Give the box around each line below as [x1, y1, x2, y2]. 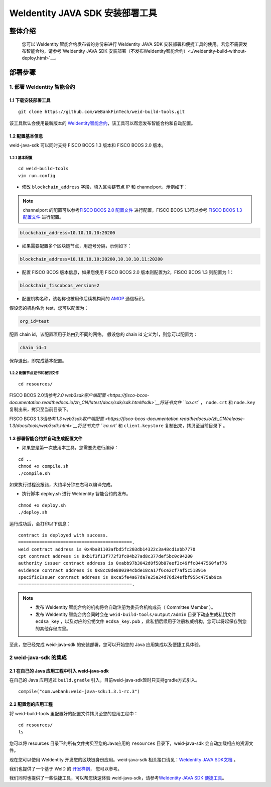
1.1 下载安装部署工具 [9, 97, 51, 103]
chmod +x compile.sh [18, 463, 69, 469]
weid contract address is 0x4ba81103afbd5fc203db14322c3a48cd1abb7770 [18, 546, 196, 552]
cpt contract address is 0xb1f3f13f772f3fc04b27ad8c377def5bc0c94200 [18, 554, 193, 559]
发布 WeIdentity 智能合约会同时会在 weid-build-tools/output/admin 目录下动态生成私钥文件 [35, 611, 236, 617]
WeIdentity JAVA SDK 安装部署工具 [9, 8, 158, 19]
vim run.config [18, 173, 56, 178]
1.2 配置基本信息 [9, 133, 43, 139]
